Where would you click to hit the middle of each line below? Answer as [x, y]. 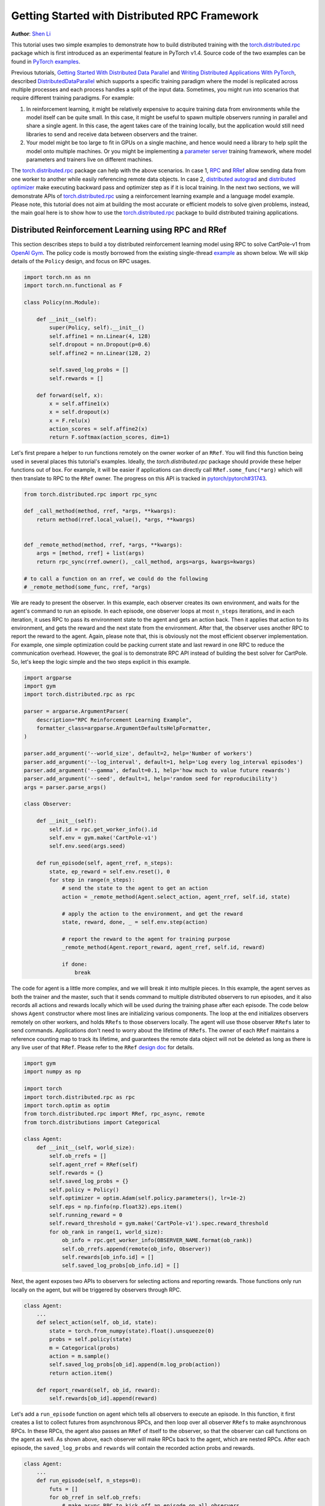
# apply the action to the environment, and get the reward [152, 914]
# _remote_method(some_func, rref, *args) [87, 587]
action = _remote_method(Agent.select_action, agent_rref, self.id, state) [176, 897]
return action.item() [81, 1373]
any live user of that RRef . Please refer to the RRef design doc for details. [103, 1047]
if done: [75, 964]
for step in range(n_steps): [92, 880]
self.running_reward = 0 [86, 1215]
